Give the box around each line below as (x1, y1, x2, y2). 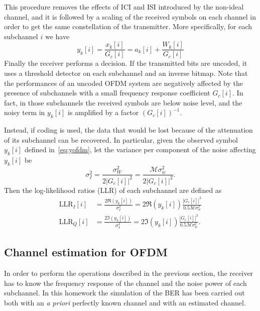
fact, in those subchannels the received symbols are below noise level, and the (4, 97, 242, 108)
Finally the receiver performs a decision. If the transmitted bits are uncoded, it (4, 58, 247, 68)
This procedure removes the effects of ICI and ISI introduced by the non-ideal (4, 2, 244, 12)
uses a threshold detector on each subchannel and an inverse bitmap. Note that (4, 68, 248, 78)
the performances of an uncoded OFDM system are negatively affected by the (4, 77, 243, 88)
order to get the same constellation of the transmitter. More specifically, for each (4, 21, 252, 32)
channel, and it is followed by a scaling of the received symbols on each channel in (4, 11, 256, 22)
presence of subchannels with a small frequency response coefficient (4, 87, 210, 98)
